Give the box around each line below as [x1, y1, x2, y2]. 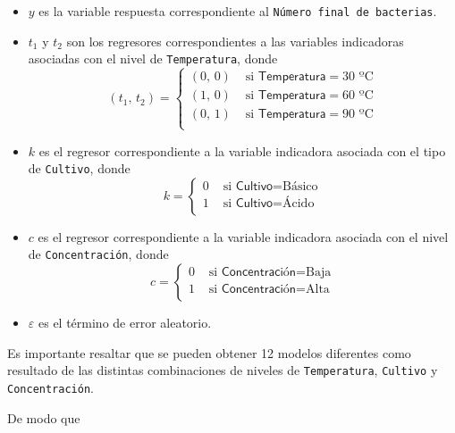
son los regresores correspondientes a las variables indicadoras [66, 31, 404, 50]
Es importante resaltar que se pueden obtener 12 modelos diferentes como [7, 343, 411, 362]
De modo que [7, 408, 80, 427]
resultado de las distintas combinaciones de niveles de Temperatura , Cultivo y [7, 361, 438, 379]
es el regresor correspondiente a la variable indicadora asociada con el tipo [38, 141, 446, 160]
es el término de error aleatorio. [38, 313, 212, 332]
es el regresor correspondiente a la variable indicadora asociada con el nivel [38, 227, 449, 246]
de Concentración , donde [28, 245, 169, 263]
